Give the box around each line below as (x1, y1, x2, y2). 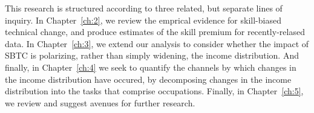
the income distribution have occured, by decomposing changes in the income (5, 73, 292, 85)
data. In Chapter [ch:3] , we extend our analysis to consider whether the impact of (5, 37, 309, 50)
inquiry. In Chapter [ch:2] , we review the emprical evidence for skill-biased (5, 13, 281, 26)
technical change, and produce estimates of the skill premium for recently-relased (5, 25, 305, 38)
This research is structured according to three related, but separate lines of (5, 2, 283, 14)
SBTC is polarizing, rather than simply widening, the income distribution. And (5, 49, 299, 62)
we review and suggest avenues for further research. (5, 96, 195, 109)
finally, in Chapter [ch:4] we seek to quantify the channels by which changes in (5, 60, 296, 73)
